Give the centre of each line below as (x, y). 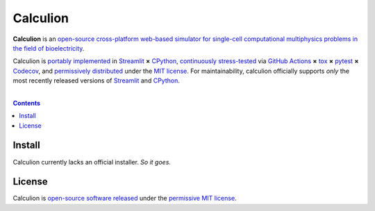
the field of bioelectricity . (49, 48)
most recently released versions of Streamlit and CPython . (96, 81)
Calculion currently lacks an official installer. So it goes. (92, 162)
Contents (27, 103)
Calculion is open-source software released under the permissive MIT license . (125, 199)
